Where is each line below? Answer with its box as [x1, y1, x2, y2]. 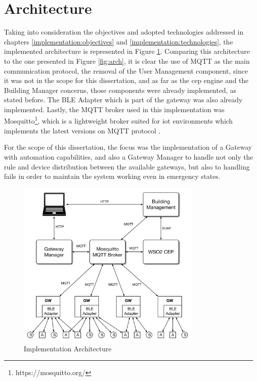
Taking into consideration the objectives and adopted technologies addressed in [4, 27, 244, 37]
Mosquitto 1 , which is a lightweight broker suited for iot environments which [4, 114, 233, 126]
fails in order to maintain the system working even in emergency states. [4, 171, 220, 181]
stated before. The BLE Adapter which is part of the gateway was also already [4, 94, 243, 105]
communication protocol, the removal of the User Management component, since [4, 65, 248, 76]
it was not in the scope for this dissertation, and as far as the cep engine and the [4, 75, 249, 85]
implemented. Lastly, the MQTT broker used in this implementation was [4, 104, 225, 114]
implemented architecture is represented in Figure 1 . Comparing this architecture [4, 46, 250, 56]
